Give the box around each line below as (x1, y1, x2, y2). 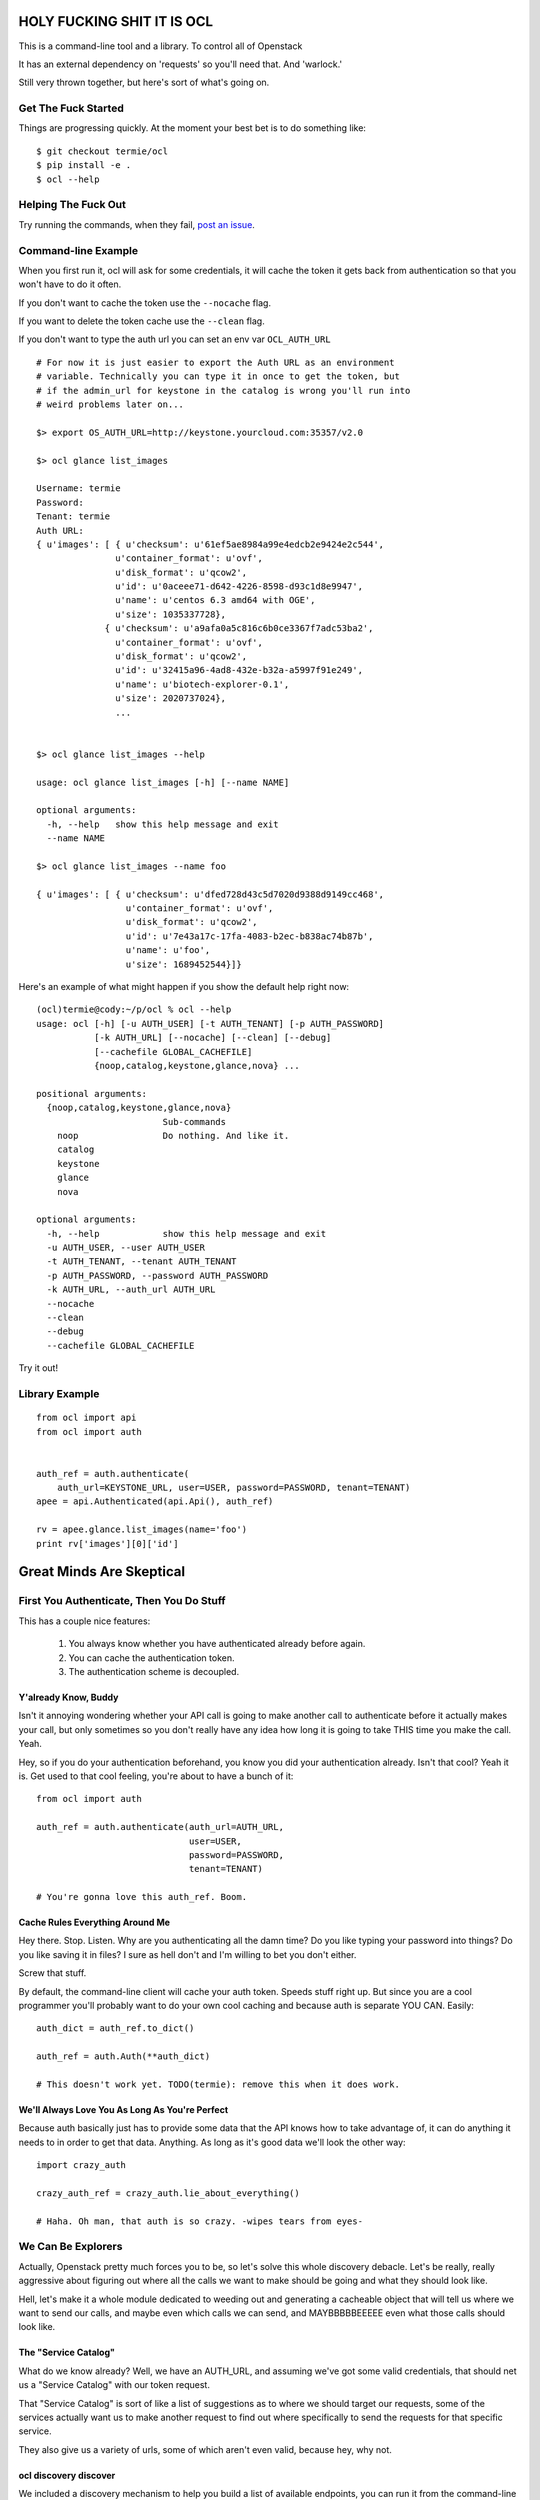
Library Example (18, 1386, 100, 1400)
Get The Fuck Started (18, 101, 124, 115)
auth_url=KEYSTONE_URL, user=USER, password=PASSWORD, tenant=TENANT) (56, 1482, 411, 1494)
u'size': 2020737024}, (115, 693, 227, 704)
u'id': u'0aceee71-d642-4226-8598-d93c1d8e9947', (115, 581, 364, 592)
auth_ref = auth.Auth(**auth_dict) (36, 2051, 211, 2062)
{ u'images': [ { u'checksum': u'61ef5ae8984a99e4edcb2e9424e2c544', (36, 538, 385, 550)
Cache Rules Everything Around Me (18, 1916, 170, 1929)
